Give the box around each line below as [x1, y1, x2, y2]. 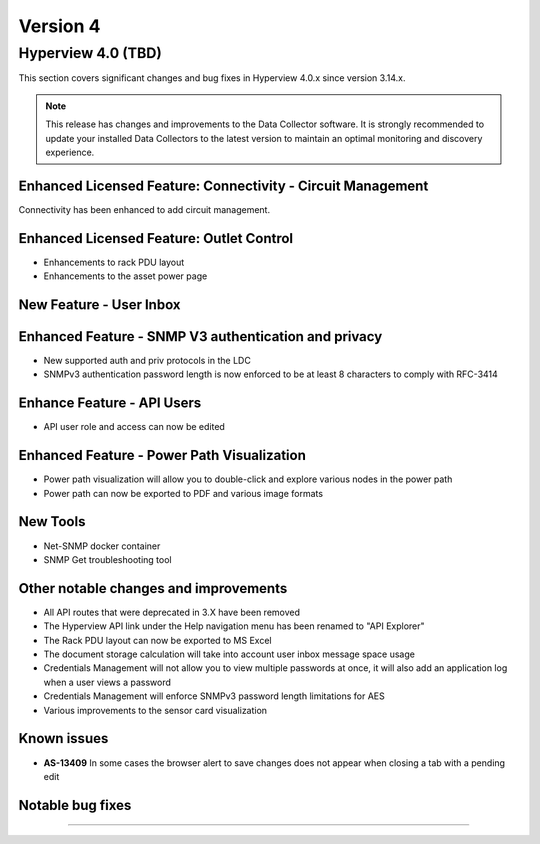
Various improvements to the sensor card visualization [43, 704, 268, 716]
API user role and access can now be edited [43, 421, 225, 433]
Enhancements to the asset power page [43, 270, 208, 282]
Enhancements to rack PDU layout [43, 256, 185, 268]
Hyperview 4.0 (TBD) [18, 44, 162, 62]
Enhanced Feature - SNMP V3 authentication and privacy [18, 328, 383, 345]
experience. [45, 146, 95, 158]
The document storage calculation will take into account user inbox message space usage [43, 648, 415, 660]
